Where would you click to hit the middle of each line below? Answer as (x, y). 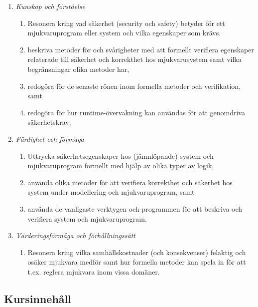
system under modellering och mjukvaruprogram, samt (111, 192)
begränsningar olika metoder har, (78, 69)
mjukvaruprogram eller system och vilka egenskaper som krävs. (124, 33)
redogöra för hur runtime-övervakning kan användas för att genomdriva (136, 112)
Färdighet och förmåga (50, 139)
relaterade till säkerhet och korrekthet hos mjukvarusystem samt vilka (134, 59)
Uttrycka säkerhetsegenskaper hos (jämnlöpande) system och (121, 155)
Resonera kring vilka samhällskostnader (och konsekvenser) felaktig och (137, 252)
